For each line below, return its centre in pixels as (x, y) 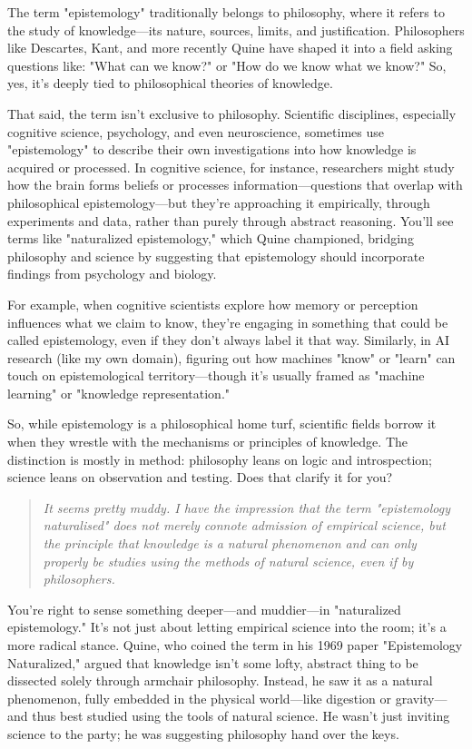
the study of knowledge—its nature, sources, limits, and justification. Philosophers (236, 30)
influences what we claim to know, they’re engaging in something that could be (228, 322)
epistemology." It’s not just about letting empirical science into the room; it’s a (227, 627)
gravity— (421, 698)
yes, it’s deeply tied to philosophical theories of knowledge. (170, 83)
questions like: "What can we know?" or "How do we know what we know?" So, (227, 65)
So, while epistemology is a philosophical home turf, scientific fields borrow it (222, 424)
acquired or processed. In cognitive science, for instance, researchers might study (231, 167)
